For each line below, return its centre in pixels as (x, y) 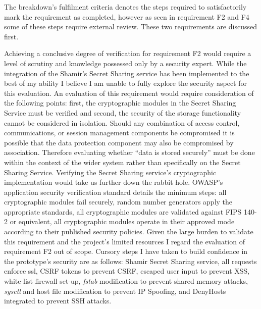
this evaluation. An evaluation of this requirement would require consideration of (129, 93)
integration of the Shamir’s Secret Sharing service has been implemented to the (127, 73)
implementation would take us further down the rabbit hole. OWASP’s (114, 182)
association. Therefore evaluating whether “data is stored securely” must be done (129, 152)
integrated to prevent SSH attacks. (58, 301)
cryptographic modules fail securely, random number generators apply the (118, 202)
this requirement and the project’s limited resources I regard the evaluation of (124, 241)
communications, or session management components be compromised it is (119, 133)
